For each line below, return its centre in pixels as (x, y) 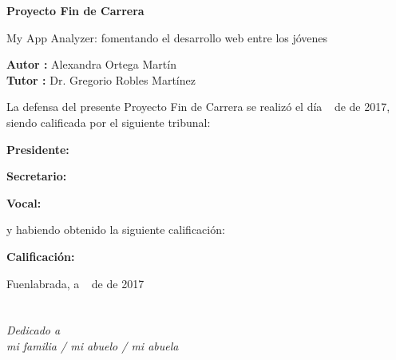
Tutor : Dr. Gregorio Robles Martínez (101, 79)
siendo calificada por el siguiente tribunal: (109, 122)
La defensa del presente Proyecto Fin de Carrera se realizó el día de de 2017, (198, 107)
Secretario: (37, 176)
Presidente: (38, 149)
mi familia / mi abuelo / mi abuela (93, 345)
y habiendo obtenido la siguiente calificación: (116, 229)
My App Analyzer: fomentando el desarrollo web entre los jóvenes (167, 37)
